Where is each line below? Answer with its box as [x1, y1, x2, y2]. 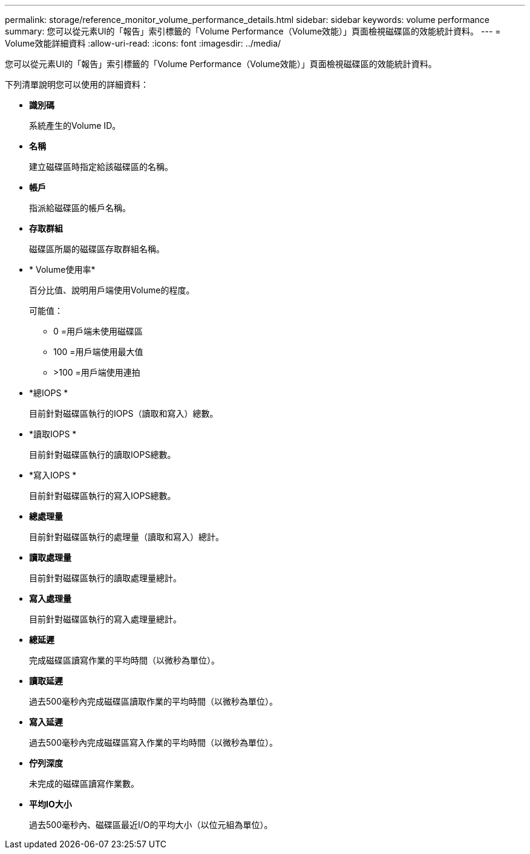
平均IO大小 [29, 799, 72, 809]
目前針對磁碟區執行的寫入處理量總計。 [29, 614, 182, 624]
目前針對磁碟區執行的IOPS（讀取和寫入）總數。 [29, 408, 218, 419]
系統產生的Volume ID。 [29, 120, 121, 131]
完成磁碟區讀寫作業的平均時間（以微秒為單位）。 [29, 655, 220, 665]
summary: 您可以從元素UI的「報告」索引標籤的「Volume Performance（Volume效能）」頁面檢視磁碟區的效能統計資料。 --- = [5, 26, 501, 36]
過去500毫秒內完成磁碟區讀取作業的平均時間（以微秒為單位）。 [29, 696, 278, 706]
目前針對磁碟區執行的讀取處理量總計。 [29, 573, 182, 583]
